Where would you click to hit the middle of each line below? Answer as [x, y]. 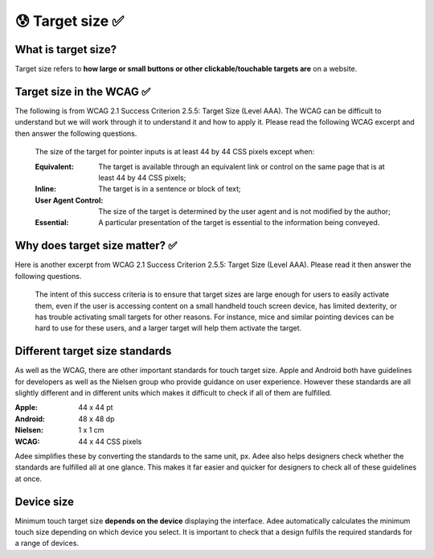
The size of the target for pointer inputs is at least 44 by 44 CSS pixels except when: [175, 152]
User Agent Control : [69, 200]
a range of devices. [47, 544]
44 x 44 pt [96, 408]
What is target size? [66, 49]
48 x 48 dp [97, 419]
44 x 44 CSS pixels [110, 441]
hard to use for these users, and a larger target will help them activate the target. [168, 328]
